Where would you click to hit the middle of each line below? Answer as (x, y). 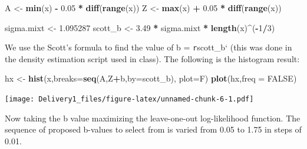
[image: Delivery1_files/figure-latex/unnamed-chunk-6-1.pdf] (129, 99)
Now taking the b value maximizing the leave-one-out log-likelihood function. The (153, 118)
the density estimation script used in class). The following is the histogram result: (152, 58)
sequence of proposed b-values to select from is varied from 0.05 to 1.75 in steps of (153, 129)
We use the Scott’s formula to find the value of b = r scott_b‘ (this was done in (148, 47)
